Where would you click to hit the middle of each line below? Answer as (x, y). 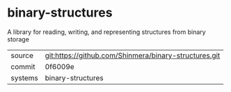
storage (18, 39)
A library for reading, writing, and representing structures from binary (107, 32)
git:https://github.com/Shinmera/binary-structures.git (133, 55)
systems (24, 77)
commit (23, 66)
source (22, 55)
